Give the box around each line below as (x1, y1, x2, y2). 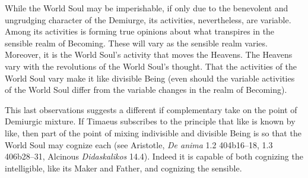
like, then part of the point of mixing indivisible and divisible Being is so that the (5, 126, 301, 139)
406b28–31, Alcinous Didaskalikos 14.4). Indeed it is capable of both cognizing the (5, 150, 303, 163)
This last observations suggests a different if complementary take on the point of (5, 103, 297, 115)
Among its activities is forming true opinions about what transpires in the (5, 25, 275, 38)
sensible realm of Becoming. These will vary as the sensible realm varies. (5, 36, 268, 49)
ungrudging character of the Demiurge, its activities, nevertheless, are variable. (5, 13, 291, 26)
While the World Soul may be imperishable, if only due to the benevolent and (5, 2, 288, 14)
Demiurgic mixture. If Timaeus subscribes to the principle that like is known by (5, 115, 296, 127)
